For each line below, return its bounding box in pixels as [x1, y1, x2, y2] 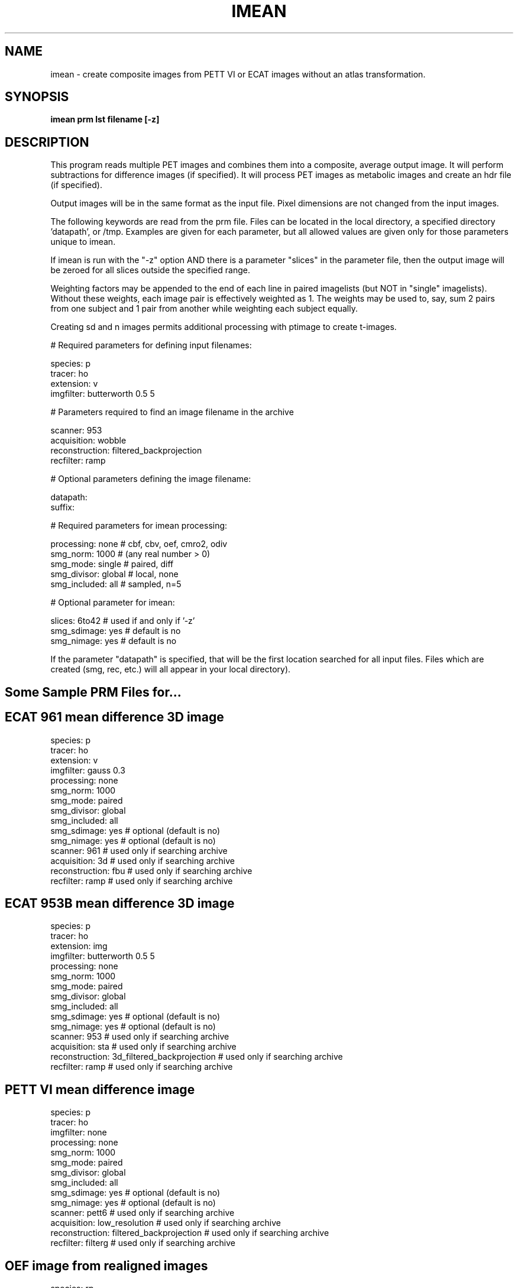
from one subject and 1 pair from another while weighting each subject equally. [50, 303, 358, 314]
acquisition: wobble [50, 435, 127, 446]
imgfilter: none [50, 1127, 107, 1138]
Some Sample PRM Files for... [5, 684, 182, 700]
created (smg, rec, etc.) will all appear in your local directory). [50, 664, 291, 675]
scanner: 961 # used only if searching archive [50, 845, 228, 856]
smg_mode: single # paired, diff [50, 559, 174, 569]
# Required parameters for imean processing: [50, 520, 228, 531]
